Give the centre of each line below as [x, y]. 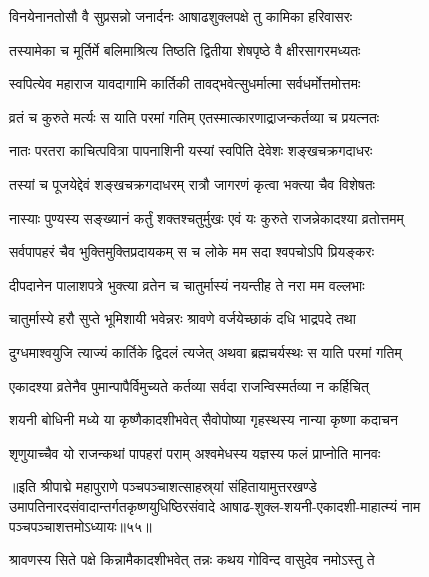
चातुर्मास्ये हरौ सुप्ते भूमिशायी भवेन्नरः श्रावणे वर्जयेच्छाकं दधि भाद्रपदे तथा [182, 318]
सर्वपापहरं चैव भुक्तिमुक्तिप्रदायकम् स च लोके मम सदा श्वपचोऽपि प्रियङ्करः [192, 251]
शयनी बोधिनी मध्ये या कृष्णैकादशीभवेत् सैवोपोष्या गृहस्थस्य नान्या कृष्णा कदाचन [203, 419]
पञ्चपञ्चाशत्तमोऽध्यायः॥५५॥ [80, 525]
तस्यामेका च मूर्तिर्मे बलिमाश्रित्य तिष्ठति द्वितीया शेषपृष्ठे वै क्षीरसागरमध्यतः [185, 49]
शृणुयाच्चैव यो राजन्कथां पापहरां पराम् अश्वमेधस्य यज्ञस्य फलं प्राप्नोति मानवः [195, 452]
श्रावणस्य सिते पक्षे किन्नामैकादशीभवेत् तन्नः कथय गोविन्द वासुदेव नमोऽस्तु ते [192, 559]
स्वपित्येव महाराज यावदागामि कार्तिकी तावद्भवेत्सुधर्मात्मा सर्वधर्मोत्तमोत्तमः [185, 83]
